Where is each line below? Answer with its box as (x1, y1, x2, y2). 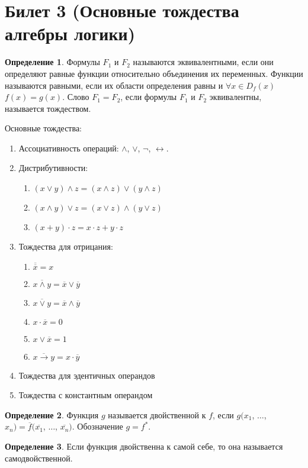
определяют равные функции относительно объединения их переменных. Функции (5, 67, 303, 79)
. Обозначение (72, 420, 123, 433)
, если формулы (120, 91, 177, 103)
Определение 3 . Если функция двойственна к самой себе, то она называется (5, 440, 283, 453)
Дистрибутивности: (18, 162, 88, 174)
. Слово (62, 91, 89, 103)
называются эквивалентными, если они (133, 56, 274, 68)
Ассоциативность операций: (18, 141, 119, 154)
